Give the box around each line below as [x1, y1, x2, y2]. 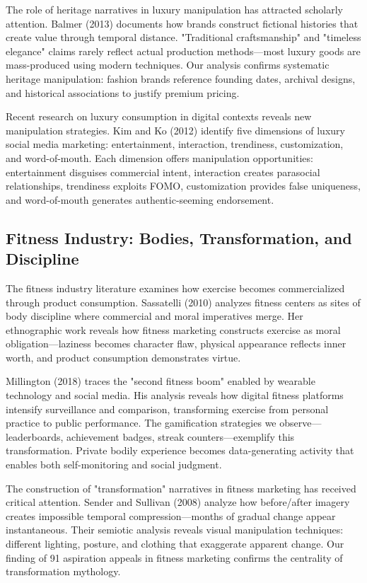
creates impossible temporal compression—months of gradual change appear [6, 508, 336, 523]
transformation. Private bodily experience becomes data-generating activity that [6, 443, 354, 458]
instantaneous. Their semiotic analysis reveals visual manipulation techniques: [6, 522, 344, 537]
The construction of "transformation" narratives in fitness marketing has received [6, 480, 356, 495]
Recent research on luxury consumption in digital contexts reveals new [6, 109, 312, 124]
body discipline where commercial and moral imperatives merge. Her [6, 308, 303, 323]
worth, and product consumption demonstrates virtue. [6, 350, 241, 364]
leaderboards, [6, 429, 64, 444]
